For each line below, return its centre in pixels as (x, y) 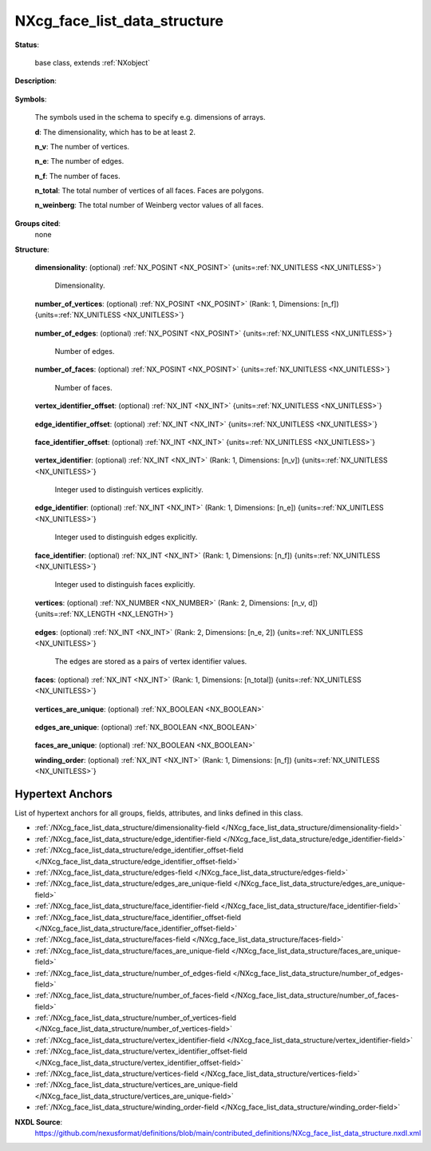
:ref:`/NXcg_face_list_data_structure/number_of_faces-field (132, 995)
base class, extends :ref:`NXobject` (93, 62)
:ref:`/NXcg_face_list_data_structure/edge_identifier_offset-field (139, 850)
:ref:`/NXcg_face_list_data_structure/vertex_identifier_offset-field (141, 1051)
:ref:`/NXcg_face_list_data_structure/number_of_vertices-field (136, 1018)
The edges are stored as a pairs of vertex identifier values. (151, 661)
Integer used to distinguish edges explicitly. (126, 537)
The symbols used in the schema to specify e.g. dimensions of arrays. (150, 117)
